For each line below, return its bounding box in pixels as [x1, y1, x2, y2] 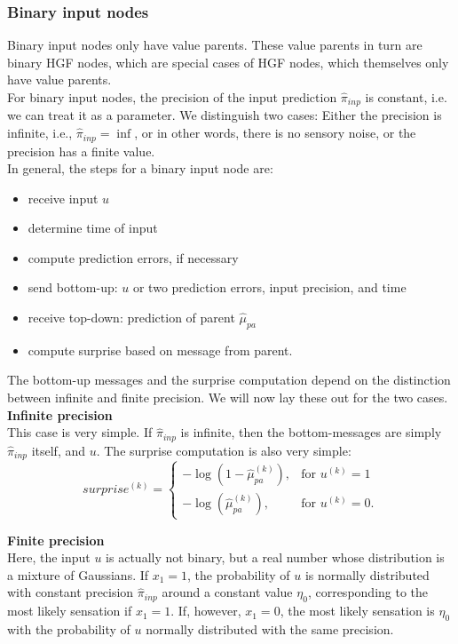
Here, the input [7, 548, 91, 567]
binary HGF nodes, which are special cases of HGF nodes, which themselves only [7, 52, 449, 71]
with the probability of [7, 620, 130, 639]
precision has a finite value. [7, 141, 155, 160]
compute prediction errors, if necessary [28, 248, 239, 266]
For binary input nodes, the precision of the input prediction [7, 88, 337, 106]
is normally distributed [304, 565, 430, 584]
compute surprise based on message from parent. [28, 340, 293, 359]
